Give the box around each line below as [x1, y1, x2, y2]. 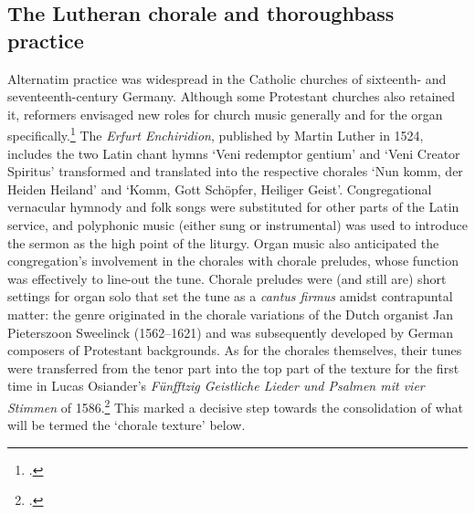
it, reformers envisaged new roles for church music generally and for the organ [7, 104, 443, 123]
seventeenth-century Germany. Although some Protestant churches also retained [7, 87, 456, 106]
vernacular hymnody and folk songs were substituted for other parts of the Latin [7, 197, 459, 216]
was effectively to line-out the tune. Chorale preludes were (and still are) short [7, 268, 447, 288]
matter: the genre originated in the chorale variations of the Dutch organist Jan [7, 304, 454, 323]
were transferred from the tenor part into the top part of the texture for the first [7, 358, 459, 377]
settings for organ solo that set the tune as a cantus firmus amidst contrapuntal [7, 287, 453, 306]
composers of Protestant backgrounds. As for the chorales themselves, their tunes [7, 341, 462, 360]
